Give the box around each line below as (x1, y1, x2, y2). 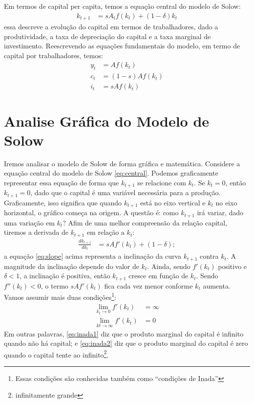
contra (200, 251, 219, 261)
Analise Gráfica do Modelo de (4, 111, 210, 131)
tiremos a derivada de (4, 227, 68, 237)
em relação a (86, 227, 125, 237)
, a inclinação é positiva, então (19, 270, 110, 281)
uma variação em (4, 217, 55, 227)
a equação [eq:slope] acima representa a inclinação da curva (4, 251, 182, 261)
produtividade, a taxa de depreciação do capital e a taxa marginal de (4, 31, 211, 41)
